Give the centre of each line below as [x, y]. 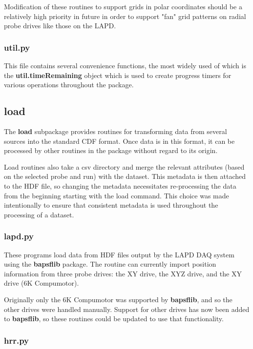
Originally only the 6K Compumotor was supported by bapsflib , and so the [118, 299]
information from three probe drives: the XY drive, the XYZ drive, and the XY [123, 273]
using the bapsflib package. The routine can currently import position [110, 264]
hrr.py [17, 340]
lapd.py [19, 236]
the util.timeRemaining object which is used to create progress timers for [118, 75]
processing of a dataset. [39, 214]
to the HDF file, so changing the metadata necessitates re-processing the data [120, 185]
